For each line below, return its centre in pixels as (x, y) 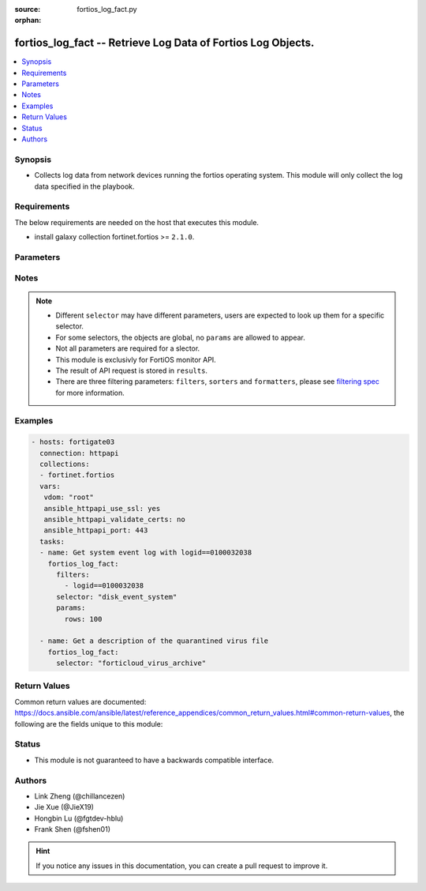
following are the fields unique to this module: (89, 724)
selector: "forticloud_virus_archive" (131, 663)
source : (28, 9)
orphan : (28, 21)
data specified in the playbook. (84, 186)
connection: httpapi (79, 453)
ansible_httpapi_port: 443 (96, 530)
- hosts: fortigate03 (73, 442)
